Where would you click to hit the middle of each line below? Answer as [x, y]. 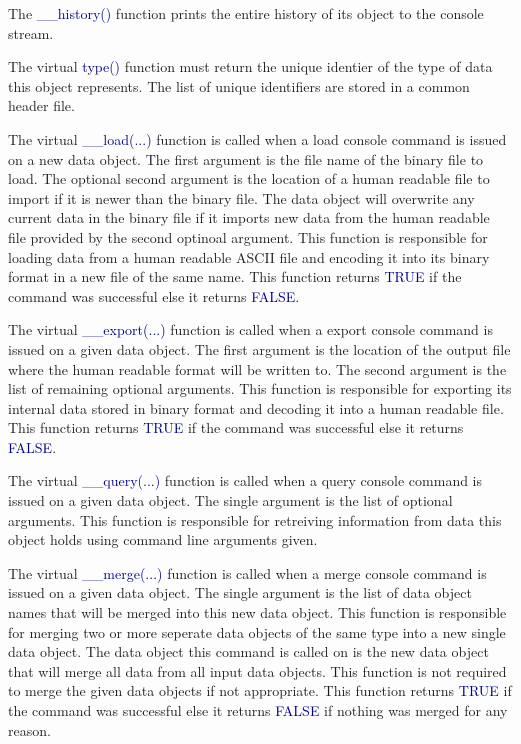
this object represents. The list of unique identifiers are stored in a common [239, 85]
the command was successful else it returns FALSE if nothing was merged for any [258, 710]
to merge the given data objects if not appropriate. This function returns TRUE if [260, 690]
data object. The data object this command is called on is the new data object [248, 651]
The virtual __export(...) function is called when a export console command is [250, 329]
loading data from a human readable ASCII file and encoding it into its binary [249, 256]
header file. [41, 105]
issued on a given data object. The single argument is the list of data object [240, 592]
